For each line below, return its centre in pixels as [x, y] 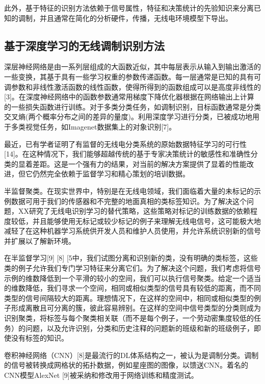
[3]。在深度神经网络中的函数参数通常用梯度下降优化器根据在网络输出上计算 [129, 97]
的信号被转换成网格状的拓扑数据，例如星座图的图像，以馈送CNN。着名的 [126, 365]
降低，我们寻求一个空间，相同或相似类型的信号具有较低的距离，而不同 [143, 288]
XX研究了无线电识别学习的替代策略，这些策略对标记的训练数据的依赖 [134, 211]
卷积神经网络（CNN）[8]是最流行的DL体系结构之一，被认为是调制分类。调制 [131, 355]
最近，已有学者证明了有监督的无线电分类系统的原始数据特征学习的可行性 [125, 144]
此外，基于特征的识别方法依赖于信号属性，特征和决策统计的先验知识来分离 [129, 8]
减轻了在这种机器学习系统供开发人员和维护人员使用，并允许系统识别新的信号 [132, 231]
